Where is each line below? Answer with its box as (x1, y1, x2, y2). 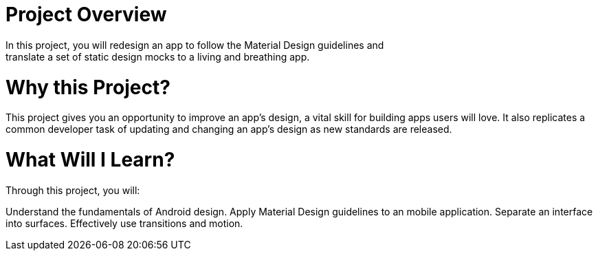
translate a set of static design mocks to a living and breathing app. (5, 50, 310, 63)
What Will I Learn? (5, 148, 175, 171)
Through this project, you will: (5, 184, 140, 196)
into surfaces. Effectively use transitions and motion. (5, 217, 243, 229)
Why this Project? (5, 75, 170, 99)
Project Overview (5, 3, 167, 26)
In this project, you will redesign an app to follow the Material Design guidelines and (5, 39, 384, 51)
